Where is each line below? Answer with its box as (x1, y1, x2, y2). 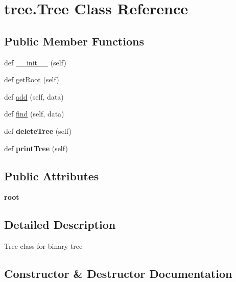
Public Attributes (4, 168, 99, 183)
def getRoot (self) (4, 74, 59, 85)
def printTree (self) (4, 143, 68, 153)
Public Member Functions (4, 33, 144, 49)
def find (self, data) (4, 108, 64, 119)
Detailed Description (4, 217, 116, 232)
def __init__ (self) (4, 57, 66, 67)
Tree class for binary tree (4, 241, 83, 251)
